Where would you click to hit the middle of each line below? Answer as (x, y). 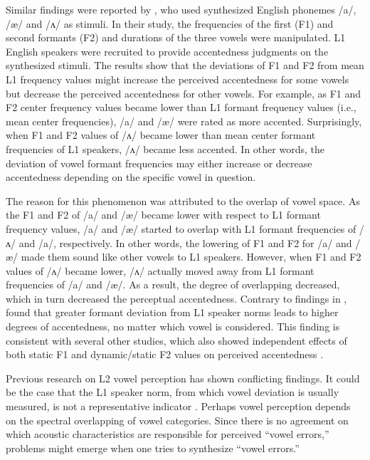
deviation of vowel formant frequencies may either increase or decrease (159, 163)
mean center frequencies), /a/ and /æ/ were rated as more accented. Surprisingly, (184, 121)
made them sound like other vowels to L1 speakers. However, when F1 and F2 (191, 257)
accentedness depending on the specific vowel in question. (131, 177)
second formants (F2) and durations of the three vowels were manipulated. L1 (176, 37)
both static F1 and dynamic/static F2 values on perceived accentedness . (165, 354)
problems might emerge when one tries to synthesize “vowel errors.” (153, 448)
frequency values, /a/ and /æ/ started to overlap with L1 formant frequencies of (181, 228)
